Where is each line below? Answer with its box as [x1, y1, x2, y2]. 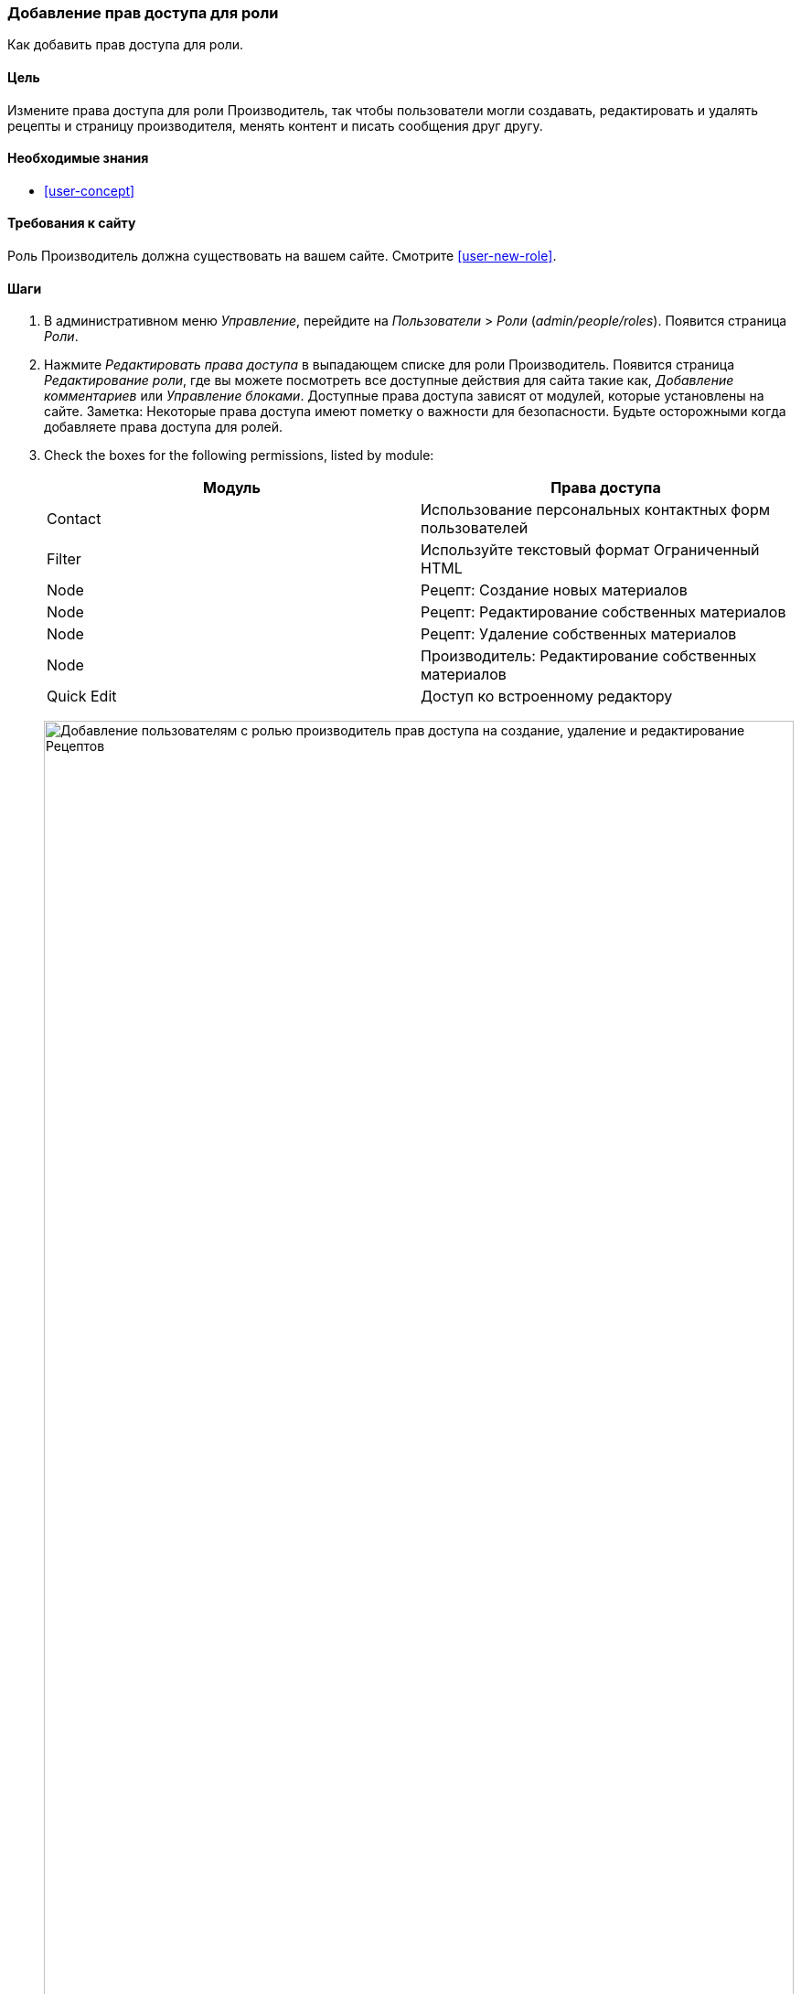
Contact [47, 509, 101, 529]
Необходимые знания [7, 150, 149, 166]
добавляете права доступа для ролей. [44, 419, 283, 435]
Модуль [203, 478, 261, 498]
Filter [47, 550, 81, 569]
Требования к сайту [7, 215, 136, 231]
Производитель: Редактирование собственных [421, 647, 757, 666]
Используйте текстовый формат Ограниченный [421, 541, 760, 560]
